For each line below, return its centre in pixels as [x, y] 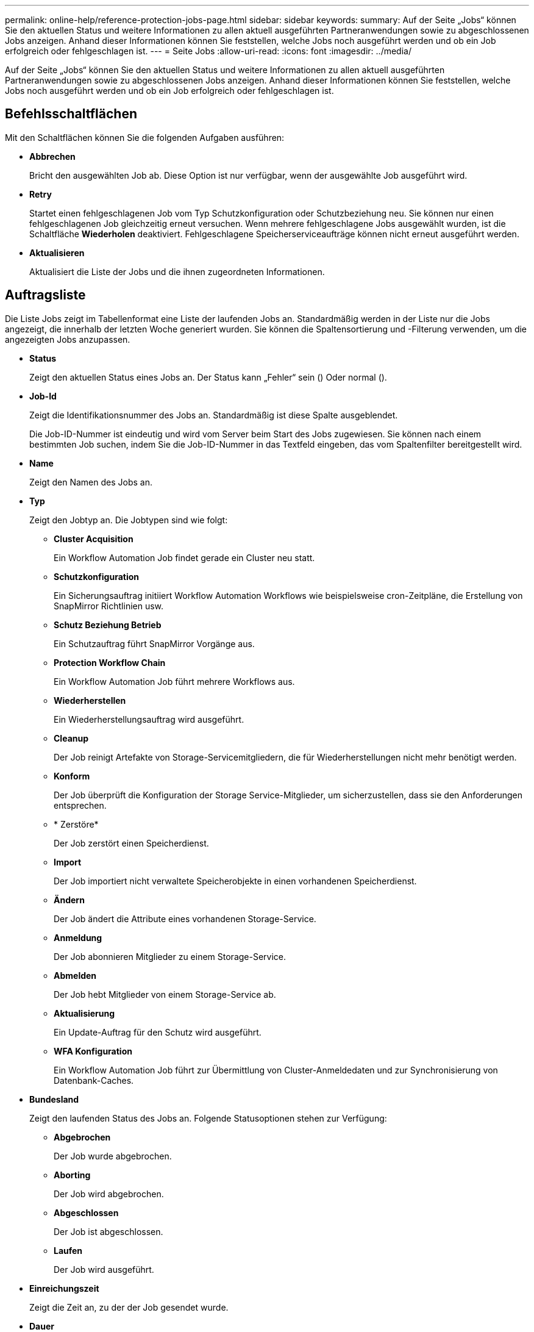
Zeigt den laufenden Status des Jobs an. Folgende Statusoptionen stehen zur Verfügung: [208, 1118]
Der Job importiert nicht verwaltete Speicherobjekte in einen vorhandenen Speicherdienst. [235, 881]
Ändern [69, 900]
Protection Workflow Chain [110, 662]
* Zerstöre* [76, 824]
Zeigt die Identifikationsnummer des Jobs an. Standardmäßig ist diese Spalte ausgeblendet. [214, 415]
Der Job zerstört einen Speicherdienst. [131, 843]
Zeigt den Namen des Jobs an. [91, 482]
